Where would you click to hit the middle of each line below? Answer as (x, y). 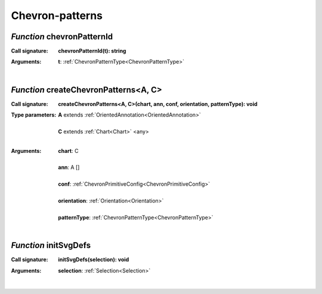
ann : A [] (69, 167)
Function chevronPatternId (62, 37)
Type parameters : (34, 115)
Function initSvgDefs (51, 245)
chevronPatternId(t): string (92, 51)
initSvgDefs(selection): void (94, 259)
